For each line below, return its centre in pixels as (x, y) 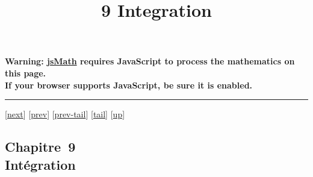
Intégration (40, 164)
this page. (26, 73)
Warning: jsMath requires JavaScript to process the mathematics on (150, 61)
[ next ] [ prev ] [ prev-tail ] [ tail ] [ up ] (65, 114)
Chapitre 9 (40, 147)
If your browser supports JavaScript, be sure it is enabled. (129, 85)
